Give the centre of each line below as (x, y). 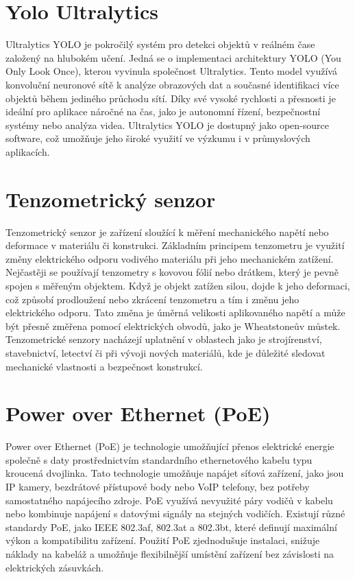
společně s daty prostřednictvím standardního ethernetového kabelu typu (159, 459)
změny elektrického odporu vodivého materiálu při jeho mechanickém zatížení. (170, 258)
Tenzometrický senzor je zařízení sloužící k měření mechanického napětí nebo (167, 232)
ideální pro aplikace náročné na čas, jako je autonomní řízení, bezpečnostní (163, 111)
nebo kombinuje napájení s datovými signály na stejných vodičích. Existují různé (175, 513)
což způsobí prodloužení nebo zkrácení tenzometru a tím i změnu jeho (152, 299)
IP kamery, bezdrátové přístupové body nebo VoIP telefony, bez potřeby (158, 487)
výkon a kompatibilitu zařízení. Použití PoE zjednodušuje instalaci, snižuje (163, 540)
